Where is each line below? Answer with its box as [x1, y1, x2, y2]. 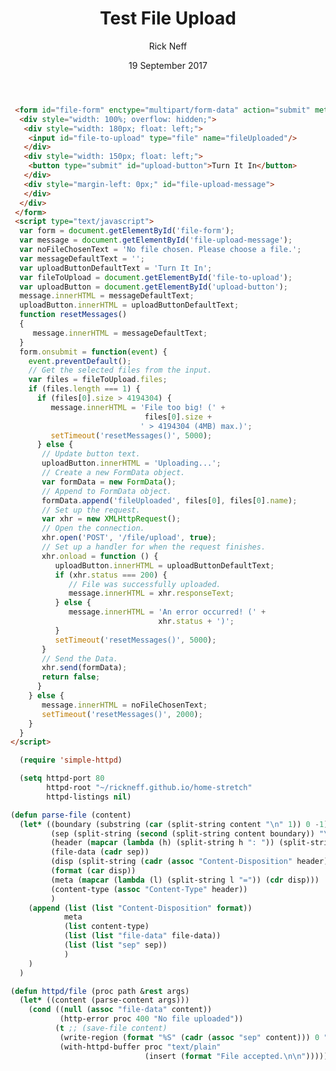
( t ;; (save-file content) [54, 1023, 168, 1034]
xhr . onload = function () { [41, 551, 159, 561]
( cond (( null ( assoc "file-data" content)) [28, 1005, 213, 1015]
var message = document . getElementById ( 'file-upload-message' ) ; [19, 235, 293, 246]
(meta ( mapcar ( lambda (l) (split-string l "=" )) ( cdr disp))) [50, 875, 320, 885]
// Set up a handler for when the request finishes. [41, 542, 267, 552]
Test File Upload [99, 7, 237, 30]
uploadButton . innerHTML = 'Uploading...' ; [41, 458, 222, 469]
